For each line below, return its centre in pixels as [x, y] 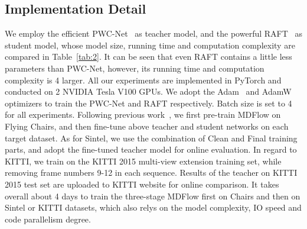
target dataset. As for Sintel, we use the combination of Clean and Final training [151, 138]
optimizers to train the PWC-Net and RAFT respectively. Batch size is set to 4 [148, 103]
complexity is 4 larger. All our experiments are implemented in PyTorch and [143, 80]
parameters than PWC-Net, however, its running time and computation [135, 68]
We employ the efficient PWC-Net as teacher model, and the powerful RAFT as [153, 33]
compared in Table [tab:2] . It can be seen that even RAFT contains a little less [148, 57]
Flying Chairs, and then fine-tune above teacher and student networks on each [147, 126]
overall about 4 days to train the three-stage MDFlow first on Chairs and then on [153, 196]
